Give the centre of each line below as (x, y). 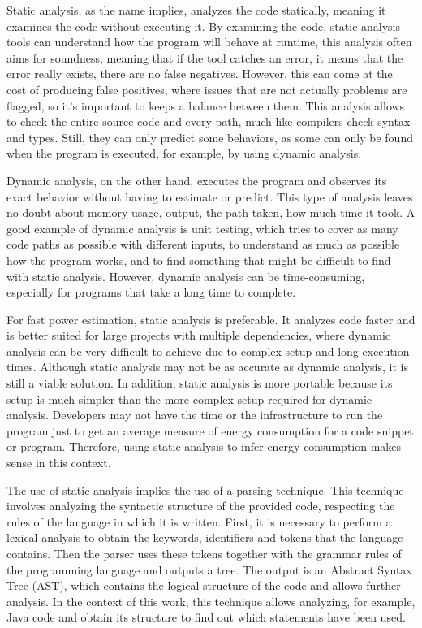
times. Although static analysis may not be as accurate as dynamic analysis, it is (207, 367)
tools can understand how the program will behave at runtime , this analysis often (209, 42)
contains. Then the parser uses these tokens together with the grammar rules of (204, 553)
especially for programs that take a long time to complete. (151, 292)
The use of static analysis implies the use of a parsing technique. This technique (205, 489)
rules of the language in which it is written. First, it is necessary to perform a (199, 521)
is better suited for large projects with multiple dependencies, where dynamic (199, 335)
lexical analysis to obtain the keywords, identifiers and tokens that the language (205, 537)
